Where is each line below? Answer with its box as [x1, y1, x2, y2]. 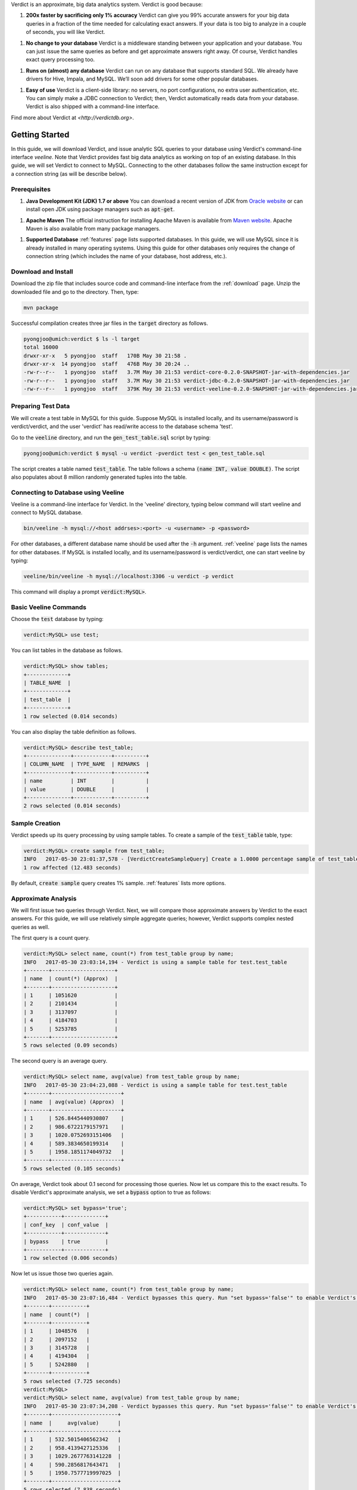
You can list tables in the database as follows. [11, 647, 123, 654]
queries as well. [11, 923, 50, 930]
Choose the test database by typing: [11, 616, 104, 623]
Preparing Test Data [11, 402, 70, 411]
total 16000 [23, 344, 59, 351]
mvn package [23, 304, 59, 311]
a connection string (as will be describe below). [11, 170, 128, 177]
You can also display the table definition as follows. [11, 728, 137, 735]
